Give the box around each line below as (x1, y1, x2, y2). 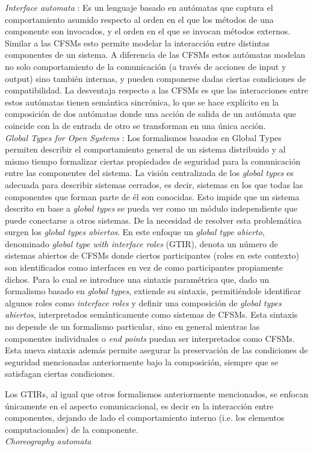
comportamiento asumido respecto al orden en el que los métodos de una (5, 13, 274, 25)
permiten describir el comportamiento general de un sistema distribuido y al (5, 143, 286, 156)
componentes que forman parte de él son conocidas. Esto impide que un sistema (5, 190, 300, 203)
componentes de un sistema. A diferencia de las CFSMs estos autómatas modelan (5, 48, 305, 61)
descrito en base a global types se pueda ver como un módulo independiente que (5, 202, 297, 215)
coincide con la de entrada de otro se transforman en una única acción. (5, 119, 266, 131)
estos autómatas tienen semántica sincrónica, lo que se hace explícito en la (5, 95, 279, 108)
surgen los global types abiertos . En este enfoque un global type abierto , (5, 225, 265, 238)
